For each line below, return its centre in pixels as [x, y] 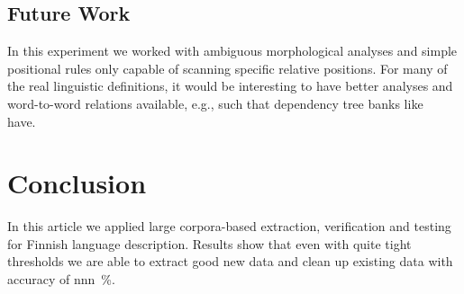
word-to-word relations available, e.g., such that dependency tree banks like [215, 103]
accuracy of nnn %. [61, 279]
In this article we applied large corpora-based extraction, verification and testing [229, 226]
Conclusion [77, 183]
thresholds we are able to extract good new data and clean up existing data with [230, 261]
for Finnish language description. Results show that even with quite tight [209, 243]
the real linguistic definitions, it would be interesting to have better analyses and [230, 86]
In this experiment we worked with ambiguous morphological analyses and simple [232, 51]
